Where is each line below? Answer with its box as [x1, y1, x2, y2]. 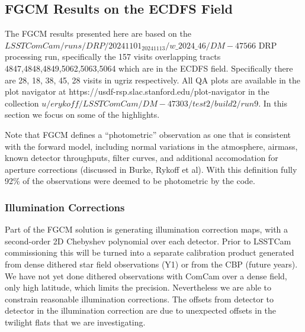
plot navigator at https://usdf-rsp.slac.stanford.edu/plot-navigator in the [5, 85, 269, 98]
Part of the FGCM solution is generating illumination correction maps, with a [5, 223, 288, 236]
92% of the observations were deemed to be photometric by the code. [5, 175, 255, 187]
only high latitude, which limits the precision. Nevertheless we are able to [5, 281, 271, 294]
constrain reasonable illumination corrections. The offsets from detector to [5, 292, 274, 305]
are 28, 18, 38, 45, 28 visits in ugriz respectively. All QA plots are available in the [5, 73, 300, 86]
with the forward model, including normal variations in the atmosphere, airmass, [5, 140, 298, 152]
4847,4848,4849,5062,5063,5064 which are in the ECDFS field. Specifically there [5, 62, 293, 74]
